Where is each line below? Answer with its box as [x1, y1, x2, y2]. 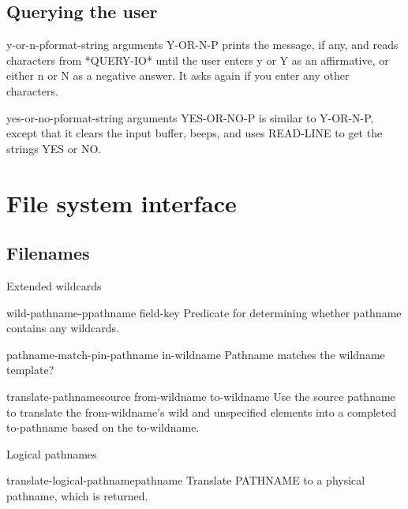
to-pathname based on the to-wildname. [6, 419, 200, 436]
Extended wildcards [6, 277, 102, 294]
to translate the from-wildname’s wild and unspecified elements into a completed [6, 403, 397, 420]
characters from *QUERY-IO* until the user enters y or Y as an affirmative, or [6, 51, 389, 68]
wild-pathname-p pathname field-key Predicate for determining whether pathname [6, 304, 402, 320]
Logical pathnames [6, 445, 97, 462]
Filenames [6, 241, 90, 265]
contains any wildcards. [6, 320, 119, 336]
